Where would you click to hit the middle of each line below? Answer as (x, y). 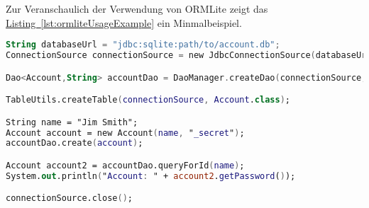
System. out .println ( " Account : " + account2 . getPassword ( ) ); (151, 176)
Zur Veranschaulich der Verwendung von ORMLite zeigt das (137, 8)
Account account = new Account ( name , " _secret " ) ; (125, 133)
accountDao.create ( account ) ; (75, 143)
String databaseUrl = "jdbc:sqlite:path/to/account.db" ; (143, 45)
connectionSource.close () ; (69, 198)
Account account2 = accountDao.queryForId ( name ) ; (125, 165)
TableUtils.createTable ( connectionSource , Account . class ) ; (148, 100)
